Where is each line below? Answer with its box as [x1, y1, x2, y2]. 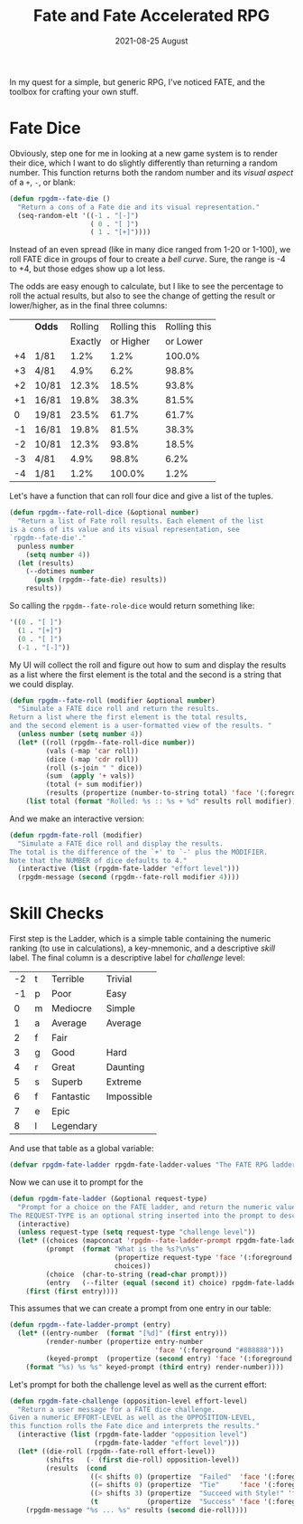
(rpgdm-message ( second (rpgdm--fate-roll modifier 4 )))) [17, 873, 241, 882]
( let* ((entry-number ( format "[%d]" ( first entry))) [17, 1329, 228, 1339]
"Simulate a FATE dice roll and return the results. [17, 705, 220, 714]
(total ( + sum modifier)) [45, 780, 143, 790]
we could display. [9, 678, 75, 689]
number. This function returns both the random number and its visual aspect [9, 166, 294, 177]
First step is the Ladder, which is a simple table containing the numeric [9, 933, 271, 944]
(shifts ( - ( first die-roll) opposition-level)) [45, 1455, 241, 1464]
